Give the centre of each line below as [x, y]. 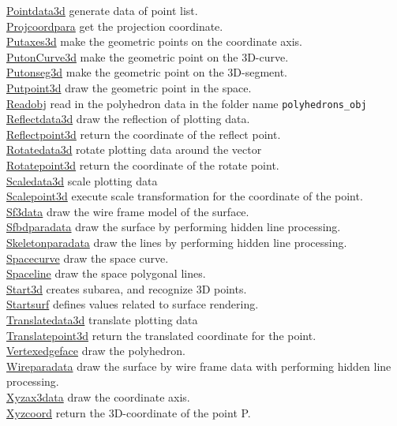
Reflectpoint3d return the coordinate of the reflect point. [144, 134]
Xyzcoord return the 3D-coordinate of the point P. [129, 412]
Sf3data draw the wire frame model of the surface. [128, 211]
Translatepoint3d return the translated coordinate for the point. [161, 335]
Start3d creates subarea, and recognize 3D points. [127, 288]
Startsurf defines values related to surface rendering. [133, 304]
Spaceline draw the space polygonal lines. [106, 273]
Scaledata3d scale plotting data [82, 180]
